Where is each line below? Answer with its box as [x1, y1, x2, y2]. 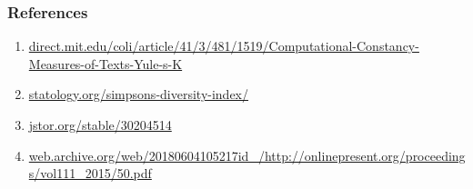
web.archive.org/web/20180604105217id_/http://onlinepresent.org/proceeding [28, 145, 466, 164]
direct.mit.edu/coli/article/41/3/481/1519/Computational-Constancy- [28, 36, 419, 55]
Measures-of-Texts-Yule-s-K [28, 54, 183, 73]
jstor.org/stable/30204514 [28, 115, 172, 134]
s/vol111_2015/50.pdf [28, 164, 152, 183]
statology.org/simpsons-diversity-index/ [28, 85, 249, 104]
